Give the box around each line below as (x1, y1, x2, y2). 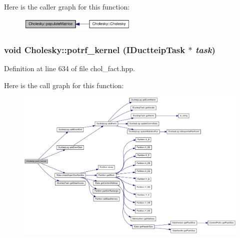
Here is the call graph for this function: (4, 80, 124, 90)
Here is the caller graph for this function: (4, 2, 130, 12)
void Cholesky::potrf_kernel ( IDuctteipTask (4, 43, 185, 56)
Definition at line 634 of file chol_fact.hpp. (4, 63, 135, 74)
